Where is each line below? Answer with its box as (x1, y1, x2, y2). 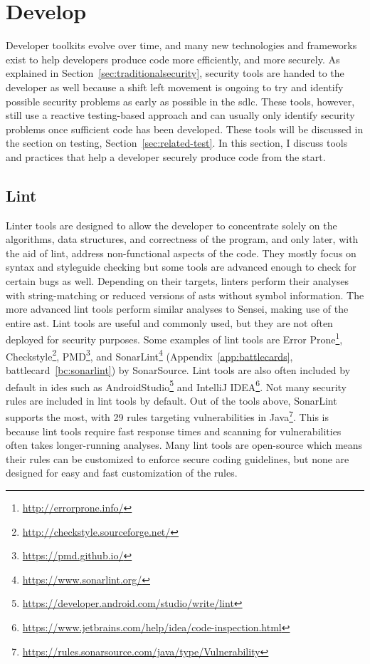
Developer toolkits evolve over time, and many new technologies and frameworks (6, 38, 357, 53)
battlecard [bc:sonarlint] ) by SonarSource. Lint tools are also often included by (6, 362, 351, 377)
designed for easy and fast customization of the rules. (6, 465, 238, 480)
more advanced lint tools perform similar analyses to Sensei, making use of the (6, 301, 349, 316)
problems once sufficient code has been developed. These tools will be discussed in (6, 121, 364, 136)
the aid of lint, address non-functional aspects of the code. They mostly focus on (6, 245, 356, 260)
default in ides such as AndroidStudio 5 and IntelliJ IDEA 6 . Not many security (6, 377, 347, 394)
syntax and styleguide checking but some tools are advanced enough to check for (6, 259, 356, 274)
